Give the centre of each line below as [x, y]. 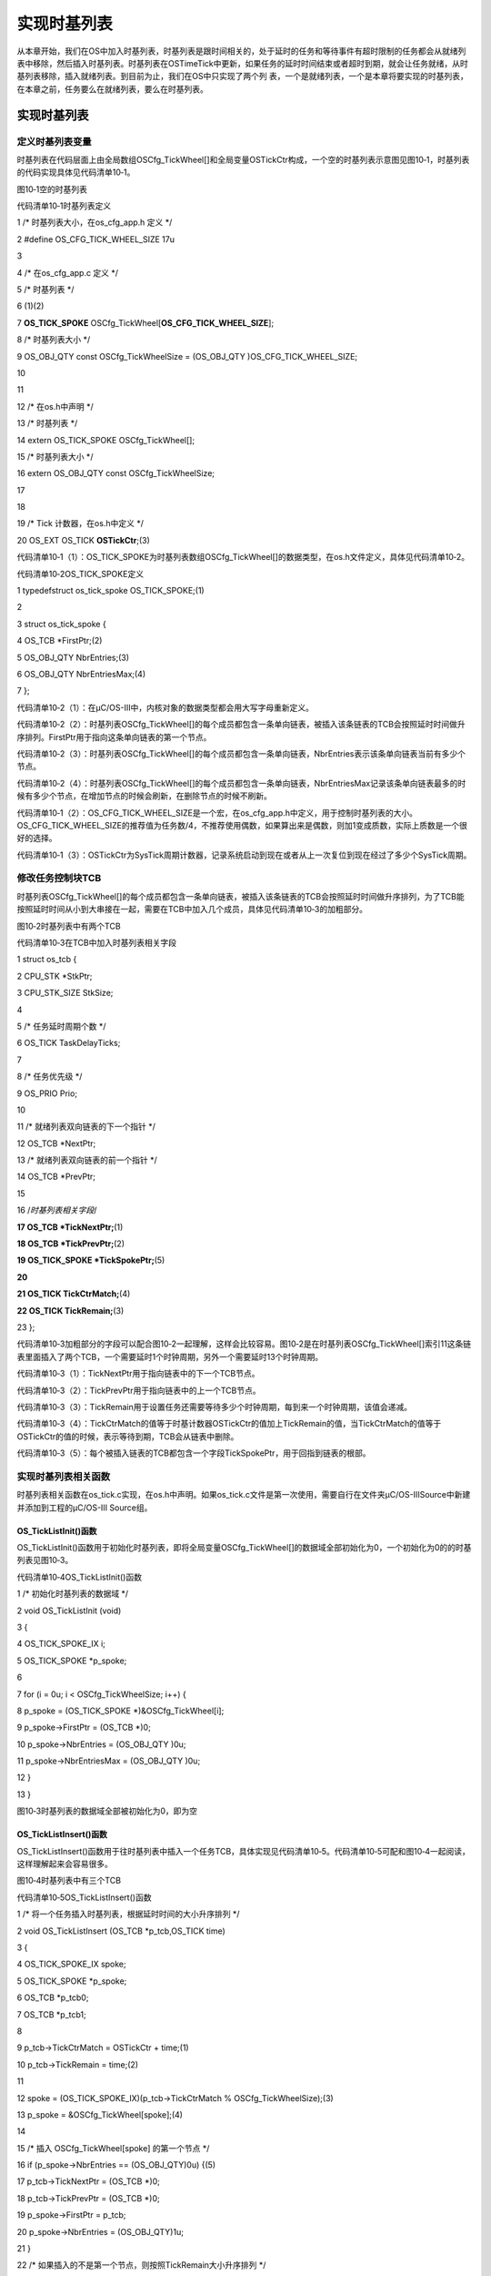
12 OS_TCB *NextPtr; [56, 1143]
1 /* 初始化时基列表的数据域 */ [73, 1594]
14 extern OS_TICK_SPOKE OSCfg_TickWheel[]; [106, 440]
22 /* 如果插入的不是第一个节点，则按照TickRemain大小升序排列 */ [141, 2265]
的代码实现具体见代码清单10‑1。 [76, 172]
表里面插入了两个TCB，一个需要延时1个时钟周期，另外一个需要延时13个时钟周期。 [170, 1356]
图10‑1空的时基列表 [52, 189]
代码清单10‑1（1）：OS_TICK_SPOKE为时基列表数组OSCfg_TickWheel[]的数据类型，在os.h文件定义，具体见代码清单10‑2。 [243, 557]
